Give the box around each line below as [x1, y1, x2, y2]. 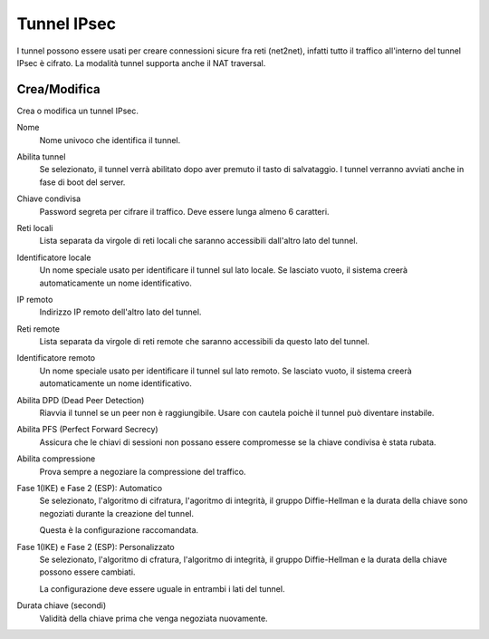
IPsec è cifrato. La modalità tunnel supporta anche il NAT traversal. [16, 57, 266, 68]
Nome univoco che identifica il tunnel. [39, 134, 181, 145]
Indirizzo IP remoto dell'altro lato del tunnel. [39, 306, 202, 317]
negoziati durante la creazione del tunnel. [39, 508, 195, 518]
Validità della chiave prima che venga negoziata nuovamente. [39, 613, 268, 624]
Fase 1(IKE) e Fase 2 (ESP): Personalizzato [16, 541, 176, 552]
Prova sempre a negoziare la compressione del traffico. [39, 466, 246, 477]
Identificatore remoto [16, 353, 95, 363]
